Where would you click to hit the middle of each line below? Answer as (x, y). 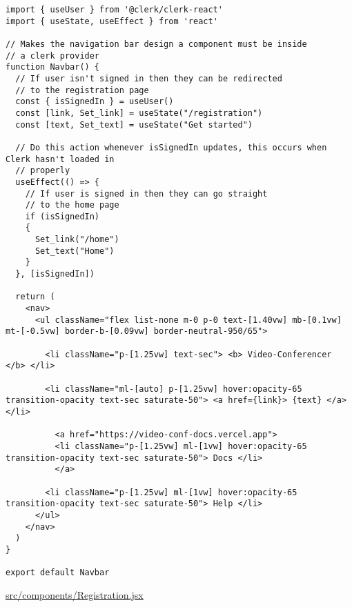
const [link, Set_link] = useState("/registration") (139, 113)
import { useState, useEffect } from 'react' (112, 21)
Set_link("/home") (77, 240)
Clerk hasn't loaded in (60, 159)
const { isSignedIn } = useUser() (95, 102)
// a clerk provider (53, 56)
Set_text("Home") (75, 251)
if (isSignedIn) (62, 216)
